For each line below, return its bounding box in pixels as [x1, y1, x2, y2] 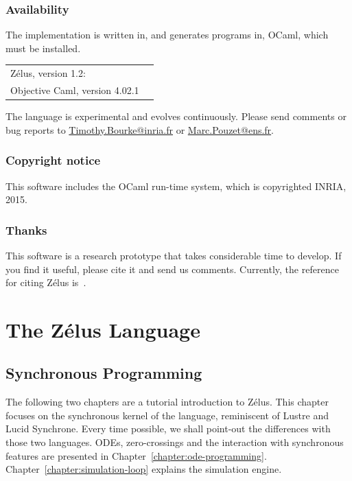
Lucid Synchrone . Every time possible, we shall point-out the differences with [5, 421, 331, 436]
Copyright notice [5, 152, 101, 169]
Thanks [5, 221, 47, 238]
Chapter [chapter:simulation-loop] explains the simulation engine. [5, 462, 282, 476]
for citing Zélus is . [5, 275, 86, 290]
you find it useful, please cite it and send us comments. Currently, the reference [5, 261, 339, 276]
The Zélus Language [5, 315, 200, 343]
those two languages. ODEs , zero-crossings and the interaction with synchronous [5, 435, 344, 449]
